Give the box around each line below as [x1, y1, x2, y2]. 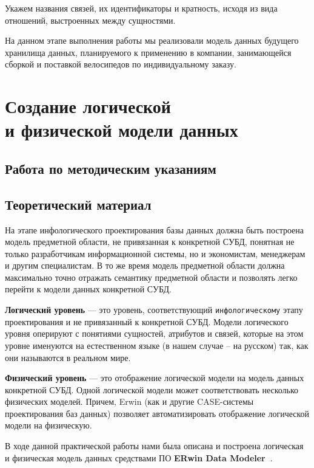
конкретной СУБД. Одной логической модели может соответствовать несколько [5, 383, 299, 396]
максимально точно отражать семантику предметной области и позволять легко [5, 270, 298, 283]
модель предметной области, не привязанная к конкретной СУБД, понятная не [5, 235, 295, 248]
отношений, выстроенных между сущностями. [5, 13, 176, 26]
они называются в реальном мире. [5, 351, 131, 363]
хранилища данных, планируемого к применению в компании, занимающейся [5, 46, 292, 58]
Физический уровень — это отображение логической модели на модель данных [5, 371, 304, 384]
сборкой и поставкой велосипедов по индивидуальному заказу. [5, 58, 236, 71]
